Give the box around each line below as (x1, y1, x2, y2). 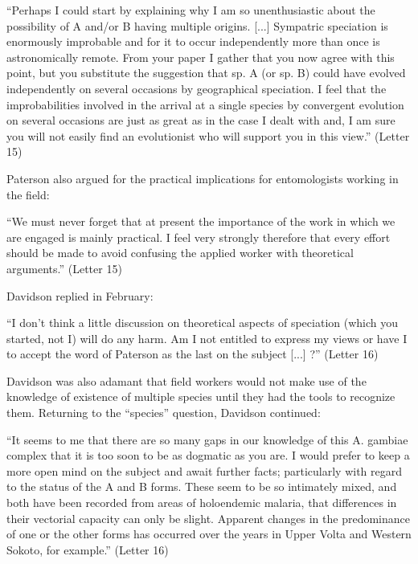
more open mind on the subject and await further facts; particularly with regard (6, 462, 403, 479)
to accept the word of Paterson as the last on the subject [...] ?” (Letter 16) (6, 345, 379, 362)
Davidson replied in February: (6, 287, 154, 304)
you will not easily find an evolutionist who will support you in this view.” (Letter (6, 127, 410, 144)
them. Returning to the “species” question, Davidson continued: (6, 404, 321, 421)
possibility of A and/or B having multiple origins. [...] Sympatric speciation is (6, 17, 388, 34)
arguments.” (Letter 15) (6, 260, 122, 276)
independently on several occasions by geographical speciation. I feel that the (6, 80, 387, 96)
